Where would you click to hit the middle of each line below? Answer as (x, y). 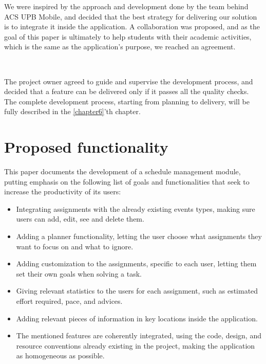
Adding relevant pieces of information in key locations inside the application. (137, 318)
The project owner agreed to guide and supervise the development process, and (129, 81)
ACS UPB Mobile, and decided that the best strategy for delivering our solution (131, 16)
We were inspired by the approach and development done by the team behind (126, 6)
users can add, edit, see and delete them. (80, 219)
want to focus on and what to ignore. (75, 246)
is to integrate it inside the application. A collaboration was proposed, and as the (132, 26)
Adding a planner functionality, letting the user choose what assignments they (139, 236)
